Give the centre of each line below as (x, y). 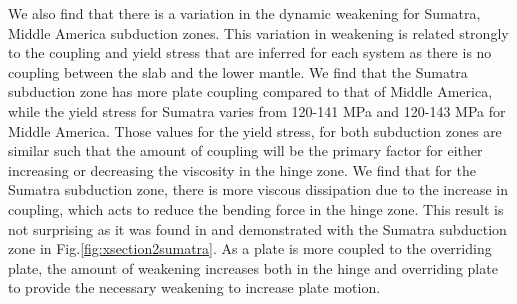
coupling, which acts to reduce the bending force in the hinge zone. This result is (256, 208)
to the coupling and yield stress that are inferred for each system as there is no (250, 52)
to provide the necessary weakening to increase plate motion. (194, 287)
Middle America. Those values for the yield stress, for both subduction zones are (255, 130)
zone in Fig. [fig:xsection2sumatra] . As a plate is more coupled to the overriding (250, 248)
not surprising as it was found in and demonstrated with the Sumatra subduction (257, 228)
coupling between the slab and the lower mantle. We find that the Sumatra (238, 71)
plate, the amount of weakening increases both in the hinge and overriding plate (253, 267)
